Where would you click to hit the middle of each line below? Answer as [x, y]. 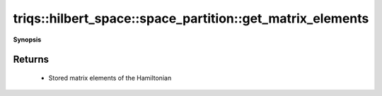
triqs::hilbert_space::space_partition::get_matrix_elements [191, 18]
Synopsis [27, 40]
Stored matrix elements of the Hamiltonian [110, 78]
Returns [31, 60]
